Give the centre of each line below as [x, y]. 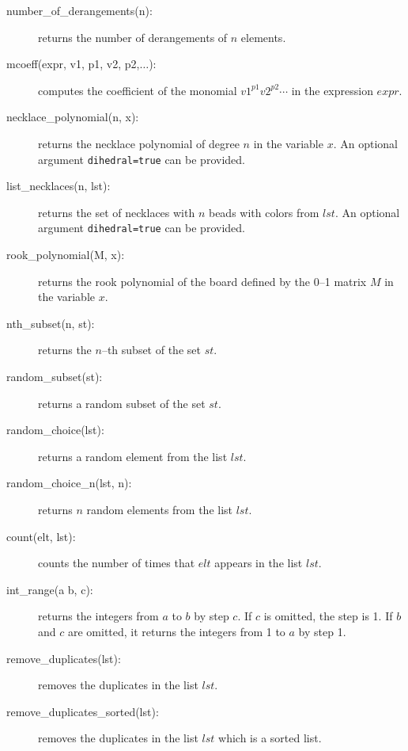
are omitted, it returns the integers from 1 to [176, 631]
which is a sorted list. [270, 738]
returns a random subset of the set [122, 403]
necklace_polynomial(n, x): [73, 117]
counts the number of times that [117, 563]
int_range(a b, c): [50, 589]
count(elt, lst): [41, 536]
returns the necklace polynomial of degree [139, 143]
